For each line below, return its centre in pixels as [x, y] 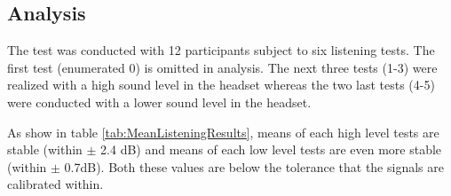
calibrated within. [55, 184]
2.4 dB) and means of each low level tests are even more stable [271, 149]
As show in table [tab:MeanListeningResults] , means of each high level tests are [223, 132]
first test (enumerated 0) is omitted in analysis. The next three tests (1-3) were [222, 67]
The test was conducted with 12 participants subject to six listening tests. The [221, 50]
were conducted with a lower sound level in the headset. [159, 102]
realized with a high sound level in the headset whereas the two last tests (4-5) [221, 85]
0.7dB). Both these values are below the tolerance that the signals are [254, 166]
